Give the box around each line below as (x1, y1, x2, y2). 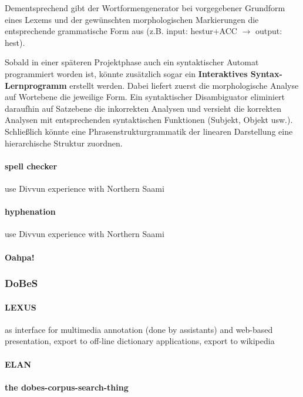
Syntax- (250, 67, 282, 79)
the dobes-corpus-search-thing (5, 381, 129, 393)
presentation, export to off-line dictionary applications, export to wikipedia (5, 335, 275, 347)
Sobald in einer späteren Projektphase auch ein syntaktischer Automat (5, 56, 259, 68)
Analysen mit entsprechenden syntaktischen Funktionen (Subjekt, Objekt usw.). (5, 114, 293, 126)
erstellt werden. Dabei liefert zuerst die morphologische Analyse (69, 79, 299, 91)
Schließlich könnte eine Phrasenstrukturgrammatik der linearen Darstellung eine (5, 125, 293, 137)
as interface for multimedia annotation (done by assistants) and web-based (5, 323, 273, 335)
